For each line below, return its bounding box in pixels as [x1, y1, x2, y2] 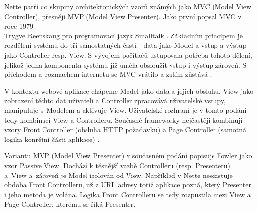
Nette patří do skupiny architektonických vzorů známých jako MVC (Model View [4, 1, 252, 11]
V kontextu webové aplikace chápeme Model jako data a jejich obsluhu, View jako [4, 85, 254, 96]
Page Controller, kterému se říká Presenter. [4, 199, 136, 209]
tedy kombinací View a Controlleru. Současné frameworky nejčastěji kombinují [4, 114, 243, 125]
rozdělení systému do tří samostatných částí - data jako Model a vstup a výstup [4, 40, 247, 50]
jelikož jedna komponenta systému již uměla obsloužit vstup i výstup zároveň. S [4, 59, 247, 70]
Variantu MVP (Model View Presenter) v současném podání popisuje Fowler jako [4, 150, 252, 161]
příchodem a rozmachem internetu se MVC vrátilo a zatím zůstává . [4, 69, 212, 79]
